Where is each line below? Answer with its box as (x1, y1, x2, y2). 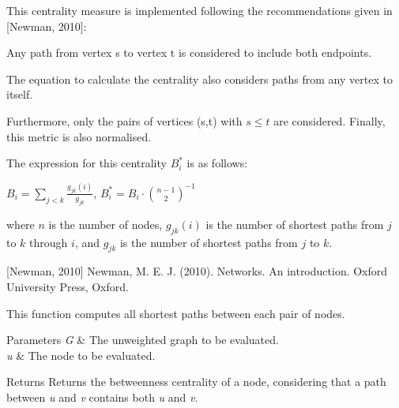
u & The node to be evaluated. (6, 346, 156, 363)
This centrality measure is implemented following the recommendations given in (6, 2, 393, 18)
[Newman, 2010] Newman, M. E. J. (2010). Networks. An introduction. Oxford (6, 263, 388, 279)
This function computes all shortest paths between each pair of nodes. (6, 305, 345, 321)
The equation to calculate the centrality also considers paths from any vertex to (6, 70, 393, 87)
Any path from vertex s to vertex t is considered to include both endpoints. (6, 44, 372, 61)
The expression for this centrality (6, 155, 167, 171)
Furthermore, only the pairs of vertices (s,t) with (6, 112, 243, 129)
